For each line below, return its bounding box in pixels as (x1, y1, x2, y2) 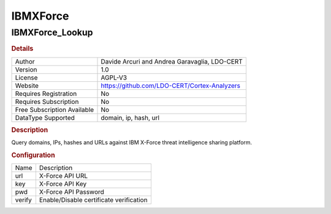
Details (11, 45, 34, 53)
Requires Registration (15, 89, 77, 98)
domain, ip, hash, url (101, 113, 159, 122)
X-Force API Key (39, 180, 87, 188)
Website (15, 81, 39, 90)
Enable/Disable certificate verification (39, 196, 148, 204)
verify (15, 196, 32, 204)
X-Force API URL (39, 172, 88, 180)
